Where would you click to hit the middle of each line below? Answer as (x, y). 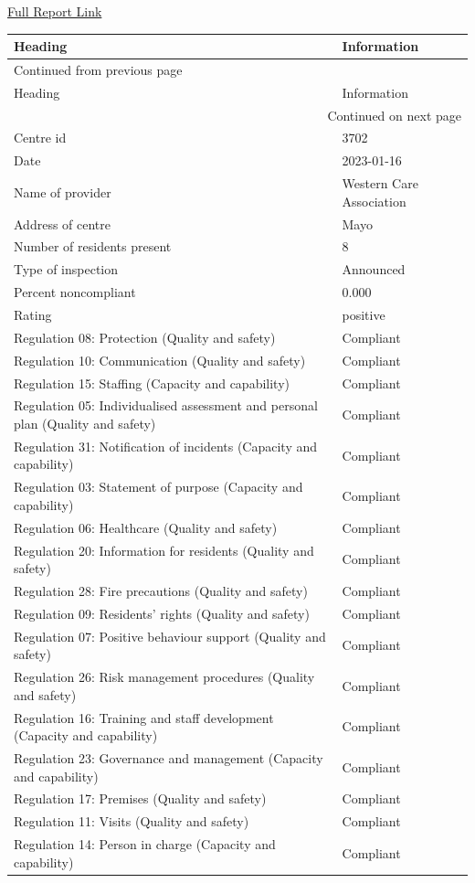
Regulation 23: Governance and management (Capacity (169, 757)
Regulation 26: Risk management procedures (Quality (164, 677)
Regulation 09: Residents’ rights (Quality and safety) (162, 613)
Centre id (40, 138)
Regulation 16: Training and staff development (144, 717)
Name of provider (63, 191)
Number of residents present (93, 246)
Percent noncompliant (75, 292)
